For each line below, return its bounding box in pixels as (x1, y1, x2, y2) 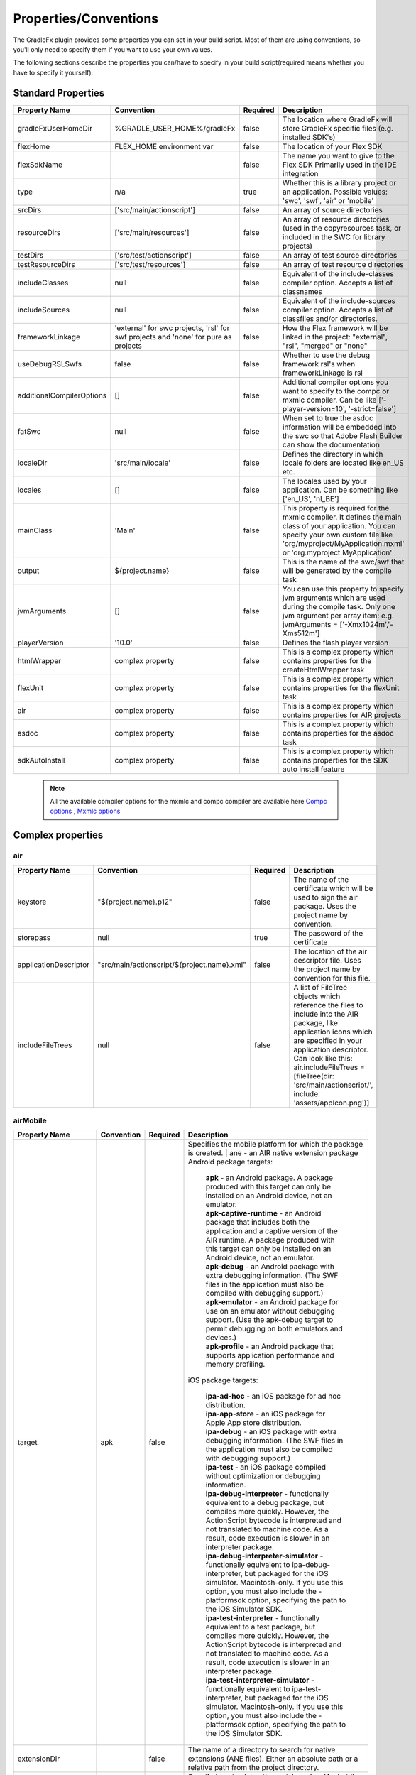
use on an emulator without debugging (205, 1306, 335, 1316)
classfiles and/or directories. (282, 313, 378, 323)
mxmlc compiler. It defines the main (282, 512, 402, 522)
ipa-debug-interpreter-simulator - (205, 1551, 324, 1561)
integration (282, 168, 319, 178)
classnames (282, 286, 322, 296)
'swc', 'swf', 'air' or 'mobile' (282, 195, 374, 205)
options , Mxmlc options (50, 807, 121, 816)
